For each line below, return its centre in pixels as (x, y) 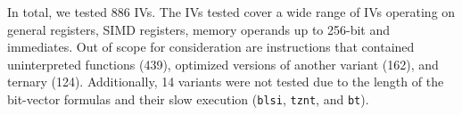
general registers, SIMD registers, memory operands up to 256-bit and (199, 29)
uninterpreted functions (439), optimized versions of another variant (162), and (223, 64)
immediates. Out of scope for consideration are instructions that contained (211, 47)
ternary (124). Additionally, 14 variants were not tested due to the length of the (226, 82)
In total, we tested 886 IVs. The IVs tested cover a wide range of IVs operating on (231, 12)
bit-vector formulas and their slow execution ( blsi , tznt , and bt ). (188, 99)
